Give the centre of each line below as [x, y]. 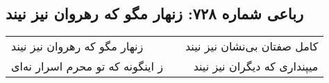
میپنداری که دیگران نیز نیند [256, 66]
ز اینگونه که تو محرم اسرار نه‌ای [87, 66]
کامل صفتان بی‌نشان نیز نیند [252, 46]
